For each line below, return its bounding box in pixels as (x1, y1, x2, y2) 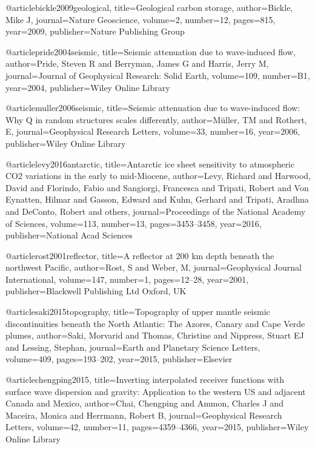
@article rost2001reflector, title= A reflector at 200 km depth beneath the (5, 249, 274, 262)
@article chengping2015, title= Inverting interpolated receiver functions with (5, 373, 284, 386)
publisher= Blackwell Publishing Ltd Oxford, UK (5, 285, 187, 297)
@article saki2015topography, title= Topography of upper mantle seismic (5, 305, 270, 318)
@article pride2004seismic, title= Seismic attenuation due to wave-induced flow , (5, 45, 296, 58)
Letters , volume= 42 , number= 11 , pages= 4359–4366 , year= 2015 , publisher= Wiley (5, 420, 309, 433)
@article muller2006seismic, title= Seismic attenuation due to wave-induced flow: (5, 101, 300, 114)
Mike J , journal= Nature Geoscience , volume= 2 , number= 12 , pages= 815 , (5, 13, 276, 25)
